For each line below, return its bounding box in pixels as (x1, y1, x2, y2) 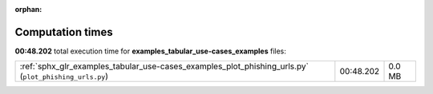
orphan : (14, 5, 42, 14)
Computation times (14, 25, 113, 39)
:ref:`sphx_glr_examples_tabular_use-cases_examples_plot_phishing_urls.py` (19, 61, 309, 72)
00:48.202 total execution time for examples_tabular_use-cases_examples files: (14, 46, 286, 56)
